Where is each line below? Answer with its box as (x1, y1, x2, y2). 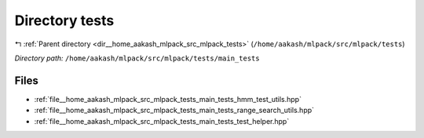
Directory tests (14, 12, 115, 29)
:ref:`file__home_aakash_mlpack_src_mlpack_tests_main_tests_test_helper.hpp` (34, 116, 290, 125)
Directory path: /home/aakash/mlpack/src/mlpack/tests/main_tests (14, 53, 260, 63)
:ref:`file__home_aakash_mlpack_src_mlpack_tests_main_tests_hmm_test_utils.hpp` (34, 94, 302, 103)
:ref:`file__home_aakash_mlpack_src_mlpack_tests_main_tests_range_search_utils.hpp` (34, 106, 314, 115)
